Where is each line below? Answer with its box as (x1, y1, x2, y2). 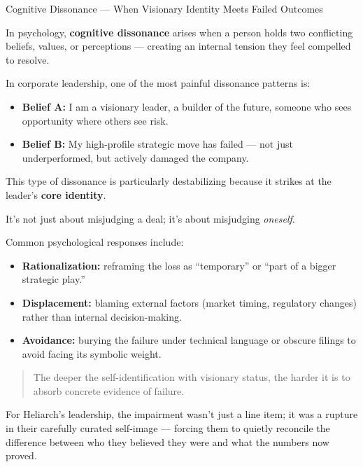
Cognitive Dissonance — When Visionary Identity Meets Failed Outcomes (6, 1, 323, 15)
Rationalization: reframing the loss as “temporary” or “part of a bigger (22, 258, 336, 272)
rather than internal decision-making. (22, 309, 182, 323)
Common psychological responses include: (6, 235, 184, 249)
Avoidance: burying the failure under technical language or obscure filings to (22, 333, 356, 347)
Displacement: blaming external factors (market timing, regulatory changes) (22, 295, 357, 309)
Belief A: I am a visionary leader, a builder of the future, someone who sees (22, 99, 352, 113)
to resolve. (6, 52, 50, 67)
